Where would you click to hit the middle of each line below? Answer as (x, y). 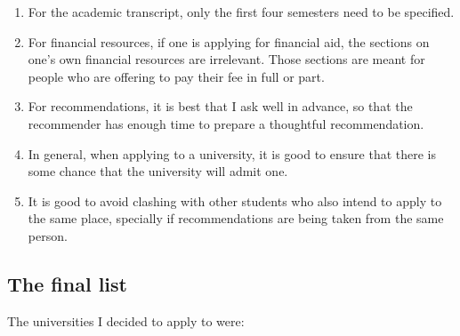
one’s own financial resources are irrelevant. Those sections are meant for (226, 59)
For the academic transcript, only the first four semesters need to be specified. (241, 12)
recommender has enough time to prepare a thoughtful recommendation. (226, 123)
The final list (67, 283)
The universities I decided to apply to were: (126, 320)
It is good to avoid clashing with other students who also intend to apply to (235, 200)
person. (48, 235)
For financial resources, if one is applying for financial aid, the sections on (229, 41)
